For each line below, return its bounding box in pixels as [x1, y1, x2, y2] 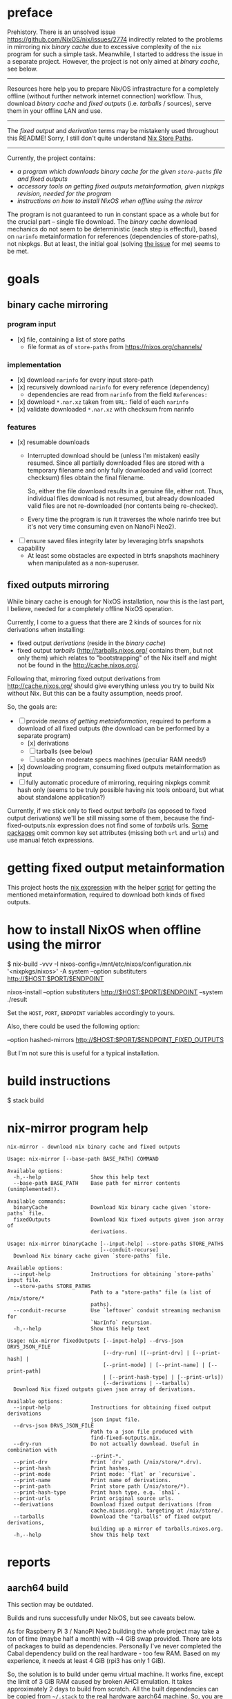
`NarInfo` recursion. [90, 1319, 153, 1326]
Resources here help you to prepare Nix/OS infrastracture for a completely [7, 85, 220, 93]
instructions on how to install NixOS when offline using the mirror [17, 196, 203, 205]
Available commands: [7, 1197, 67, 1205]
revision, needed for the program [17, 189, 112, 197]
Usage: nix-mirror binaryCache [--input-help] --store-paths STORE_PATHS [7, 1240, 224, 1247]
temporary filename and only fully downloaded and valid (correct [27, 466, 213, 475]
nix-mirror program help [7, 1120, 148, 1136]
